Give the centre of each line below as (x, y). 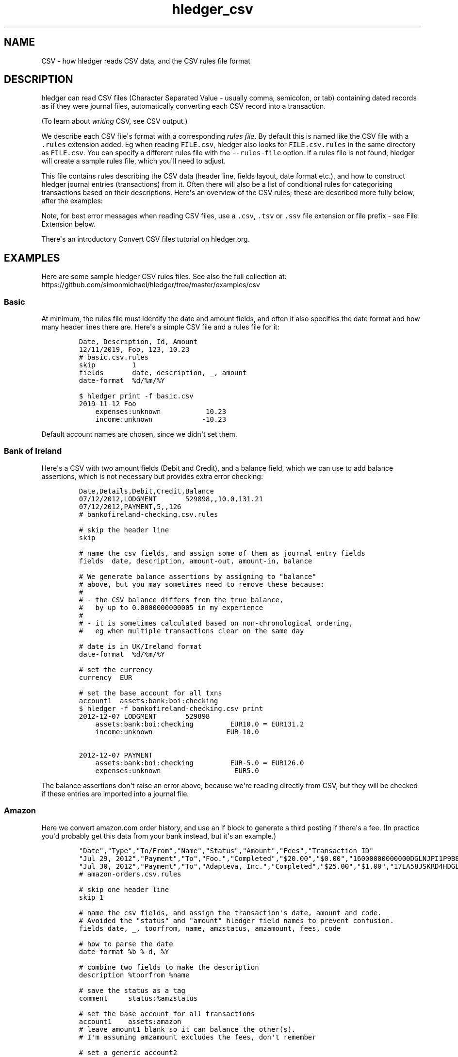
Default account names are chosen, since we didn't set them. (139, 434)
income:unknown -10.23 (161, 420)
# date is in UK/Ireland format (140, 646)
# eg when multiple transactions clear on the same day (191, 631)
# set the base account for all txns (150, 693)
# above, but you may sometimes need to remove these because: (202, 584)
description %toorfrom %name (134, 975)
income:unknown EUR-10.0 (177, 732)
